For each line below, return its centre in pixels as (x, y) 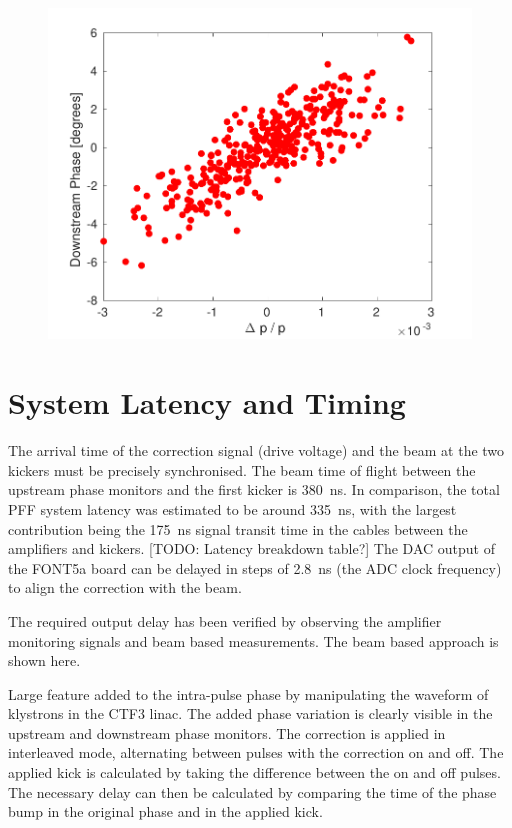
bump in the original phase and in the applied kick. (165, 811)
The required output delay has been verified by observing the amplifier (225, 620)
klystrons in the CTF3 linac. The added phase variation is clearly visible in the (250, 713)
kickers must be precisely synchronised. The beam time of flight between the (242, 469)
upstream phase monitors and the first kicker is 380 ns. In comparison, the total (254, 489)
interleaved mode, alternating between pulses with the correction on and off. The (256, 752)
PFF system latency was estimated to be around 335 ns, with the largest (232, 508)
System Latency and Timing (207, 402)
